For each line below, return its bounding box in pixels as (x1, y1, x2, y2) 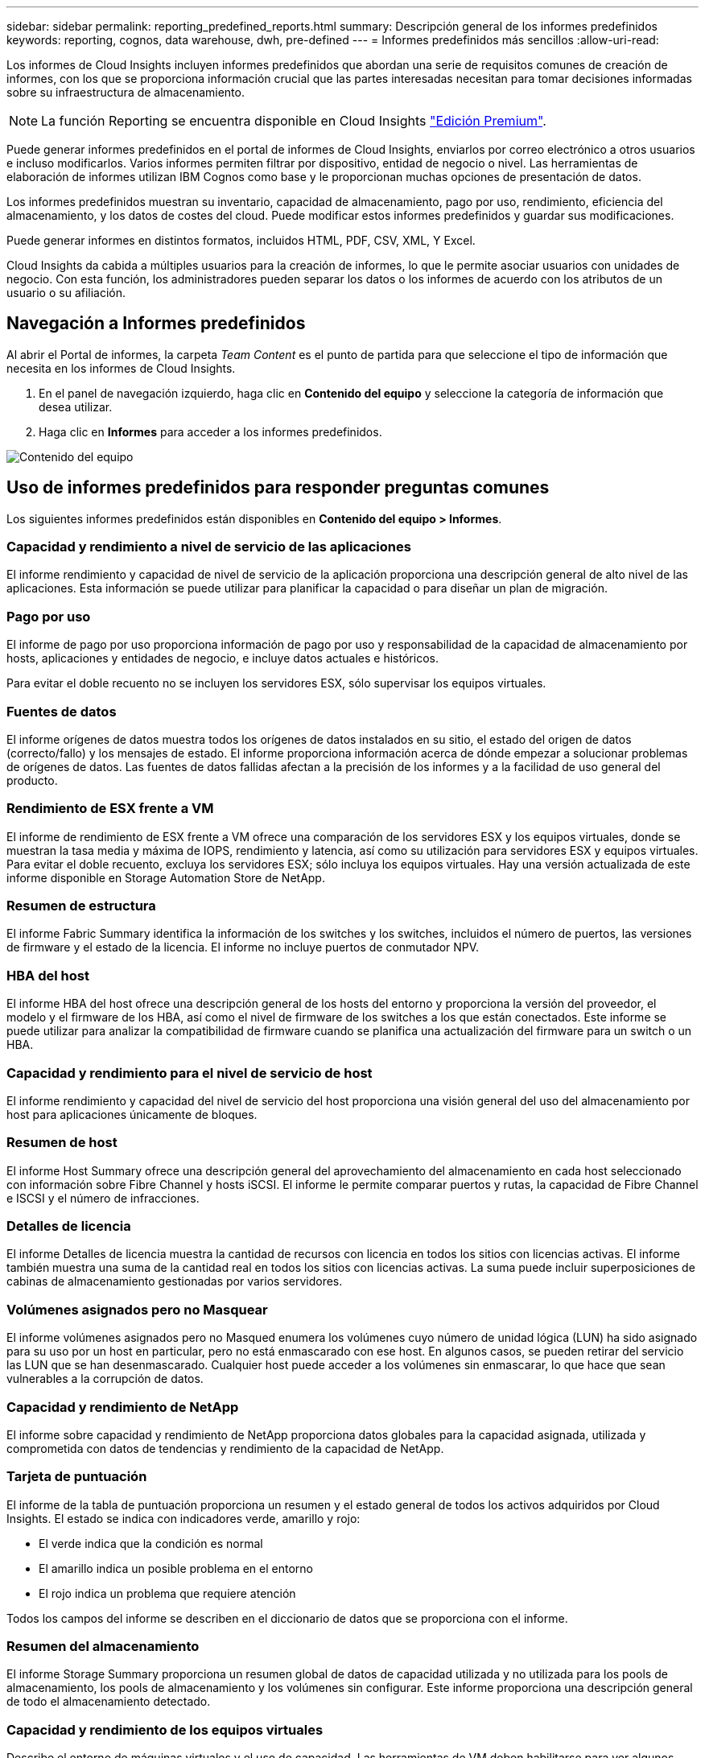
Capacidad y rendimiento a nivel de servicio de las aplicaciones (6, 539, 411, 555)
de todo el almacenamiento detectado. (6, 1694, 211, 1709)
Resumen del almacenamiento (6, 1638, 200, 1655)
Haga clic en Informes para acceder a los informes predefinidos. (39, 424, 382, 439)
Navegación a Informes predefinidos (6, 313, 306, 334)
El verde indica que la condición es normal (39, 1536, 263, 1550)
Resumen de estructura (6, 898, 156, 914)
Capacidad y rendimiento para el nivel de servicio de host (6, 1064, 373, 1081)
